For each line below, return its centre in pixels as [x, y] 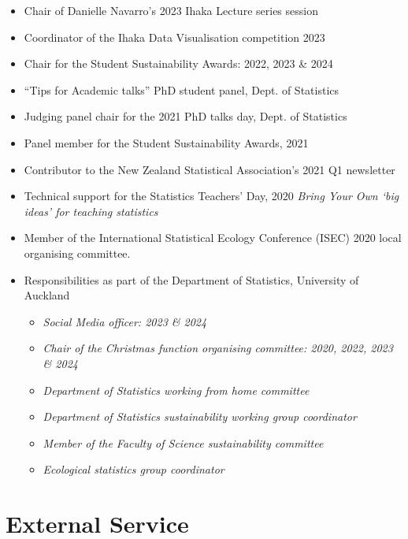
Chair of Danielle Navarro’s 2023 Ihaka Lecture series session [171, 10]
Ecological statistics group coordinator [134, 469]
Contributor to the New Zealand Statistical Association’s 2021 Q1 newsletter [210, 169]
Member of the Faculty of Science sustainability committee [183, 442]
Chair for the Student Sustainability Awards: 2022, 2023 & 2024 [178, 63]
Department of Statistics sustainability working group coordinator [200, 416]
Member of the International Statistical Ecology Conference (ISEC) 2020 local [213, 238]
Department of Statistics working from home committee [176, 390]
